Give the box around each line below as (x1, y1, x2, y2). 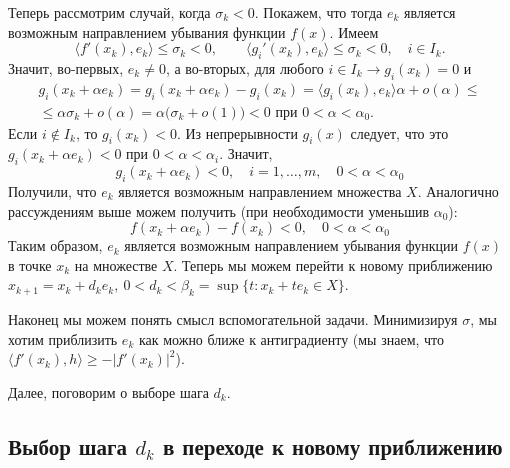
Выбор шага (8, 430, 128, 461)
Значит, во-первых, (8, 57, 124, 78)
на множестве (74, 254, 158, 275)
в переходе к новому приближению (162, 430, 503, 461)
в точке (8, 254, 52, 275)
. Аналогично (417, 181, 499, 202)
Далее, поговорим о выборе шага (8, 381, 209, 402)
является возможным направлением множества (118, 181, 402, 202)
